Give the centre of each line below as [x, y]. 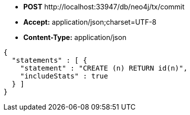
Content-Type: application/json [75, 37]
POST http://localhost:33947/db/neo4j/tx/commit [104, 7]
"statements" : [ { [49, 60]
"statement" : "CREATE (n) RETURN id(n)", [104, 68]
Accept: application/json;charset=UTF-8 [90, 22]
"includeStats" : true [64, 76]
